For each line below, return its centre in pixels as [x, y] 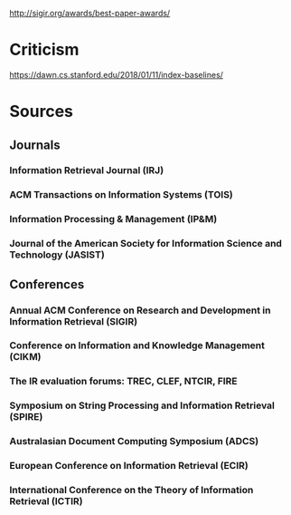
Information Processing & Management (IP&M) [113, 219]
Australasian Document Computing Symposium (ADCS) [134, 442]
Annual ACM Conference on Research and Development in [140, 310]
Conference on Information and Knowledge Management [137, 345]
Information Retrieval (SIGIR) [74, 321]
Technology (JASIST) [57, 255]
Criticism [44, 50]
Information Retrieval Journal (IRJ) [87, 170]
